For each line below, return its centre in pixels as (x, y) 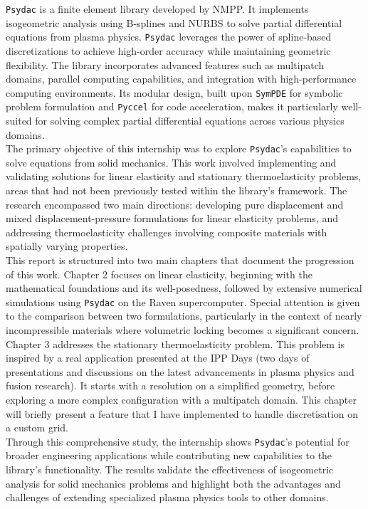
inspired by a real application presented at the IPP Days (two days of (158, 358)
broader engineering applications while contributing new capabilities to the (169, 455)
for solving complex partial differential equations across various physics (190, 120)
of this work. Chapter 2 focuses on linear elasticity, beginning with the (159, 274)
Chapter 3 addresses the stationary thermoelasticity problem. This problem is (175, 343)
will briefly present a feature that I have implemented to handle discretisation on (182, 413)
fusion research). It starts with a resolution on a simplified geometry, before (170, 385)
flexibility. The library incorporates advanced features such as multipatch (165, 64)
